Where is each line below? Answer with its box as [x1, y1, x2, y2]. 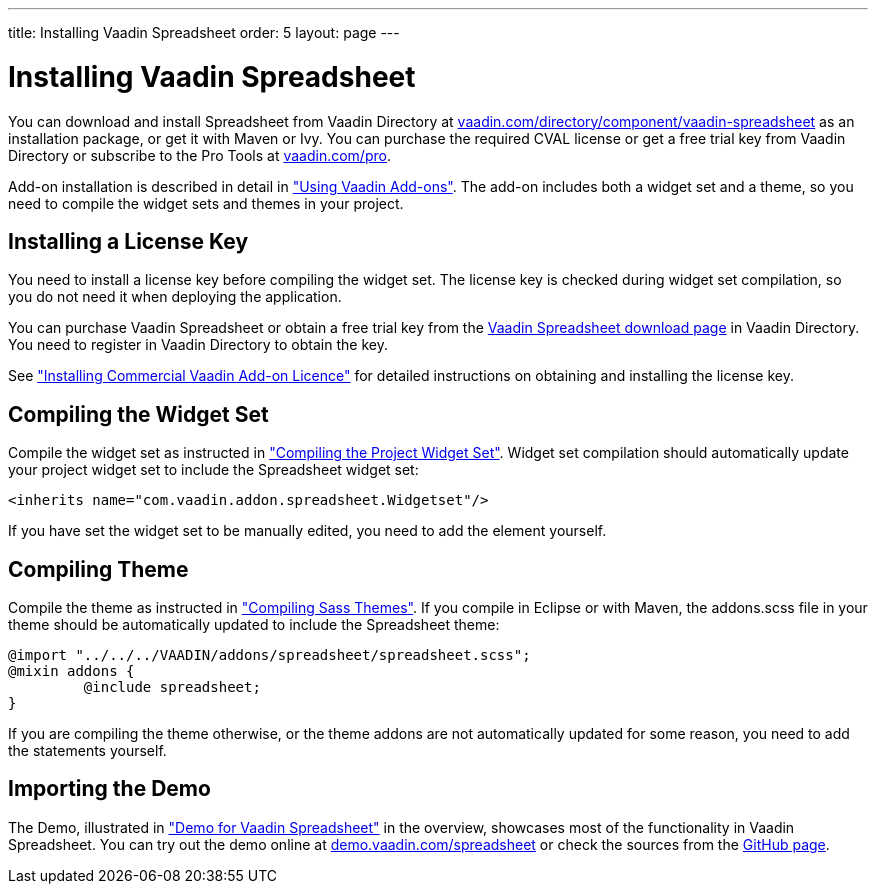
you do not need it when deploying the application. [8, 288, 342, 306]
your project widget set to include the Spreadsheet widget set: [8, 461, 419, 479]
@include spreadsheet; [83, 679, 261, 696]
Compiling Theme [8, 556, 189, 582]
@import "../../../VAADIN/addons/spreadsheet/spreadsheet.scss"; [8, 647, 531, 664]
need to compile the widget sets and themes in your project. [8, 194, 404, 212]
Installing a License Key [8, 228, 249, 254]
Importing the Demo [8, 776, 211, 802]
